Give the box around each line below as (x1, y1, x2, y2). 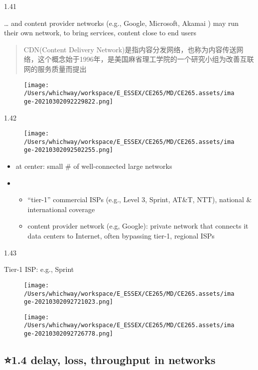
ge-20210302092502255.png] (24, 146, 113, 154)
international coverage (27, 204, 95, 214)
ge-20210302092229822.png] (24, 98, 113, 105)
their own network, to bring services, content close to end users (4, 27, 196, 38)
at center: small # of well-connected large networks (15, 161, 172, 171)
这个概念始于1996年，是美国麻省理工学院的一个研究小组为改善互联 (37, 54, 254, 64)
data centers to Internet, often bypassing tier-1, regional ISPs (27, 231, 215, 241)
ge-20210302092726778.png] (24, 330, 113, 338)
